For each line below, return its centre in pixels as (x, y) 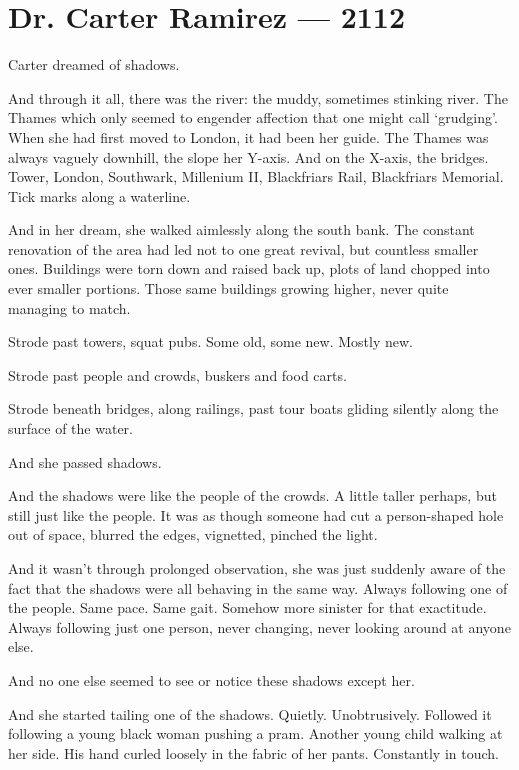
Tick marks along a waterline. (99, 195)
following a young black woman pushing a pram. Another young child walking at (255, 733)
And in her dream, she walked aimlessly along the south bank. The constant (241, 229)
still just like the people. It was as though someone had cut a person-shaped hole (256, 514)
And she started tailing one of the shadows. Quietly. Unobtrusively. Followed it (250, 713)
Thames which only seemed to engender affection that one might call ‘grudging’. (253, 117)
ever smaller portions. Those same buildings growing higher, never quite (228, 288)
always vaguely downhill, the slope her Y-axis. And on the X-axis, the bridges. (248, 156)
